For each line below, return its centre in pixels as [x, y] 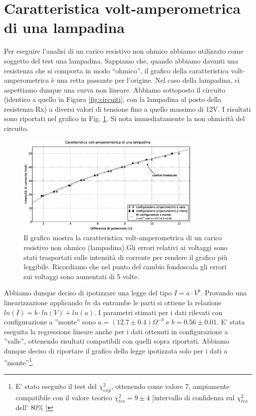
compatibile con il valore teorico [64, 397]
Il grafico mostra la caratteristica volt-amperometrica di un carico [123, 238]
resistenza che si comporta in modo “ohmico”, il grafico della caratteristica [116, 70]
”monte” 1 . [19, 361]
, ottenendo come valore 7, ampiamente [170, 386]
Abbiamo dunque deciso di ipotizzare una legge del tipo [88, 293]
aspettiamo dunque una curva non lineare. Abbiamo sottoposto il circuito [115, 89]
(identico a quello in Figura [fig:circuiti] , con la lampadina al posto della [113, 99]
